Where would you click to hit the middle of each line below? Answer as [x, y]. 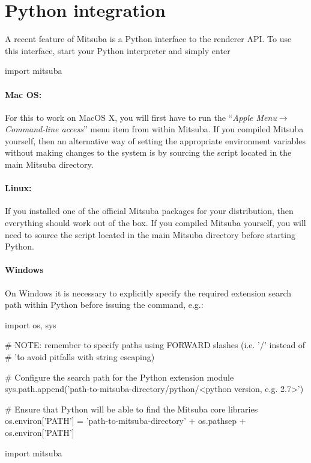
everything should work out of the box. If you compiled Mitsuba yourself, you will [155, 223]
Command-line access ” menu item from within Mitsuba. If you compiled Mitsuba [154, 129]
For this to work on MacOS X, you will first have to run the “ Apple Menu [141, 117]
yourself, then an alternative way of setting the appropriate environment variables [155, 140]
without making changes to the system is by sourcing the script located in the [148, 152]
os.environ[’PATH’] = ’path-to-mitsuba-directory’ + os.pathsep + [125, 421]
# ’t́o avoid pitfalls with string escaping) [80, 357]
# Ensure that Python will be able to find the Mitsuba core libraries [131, 409]
